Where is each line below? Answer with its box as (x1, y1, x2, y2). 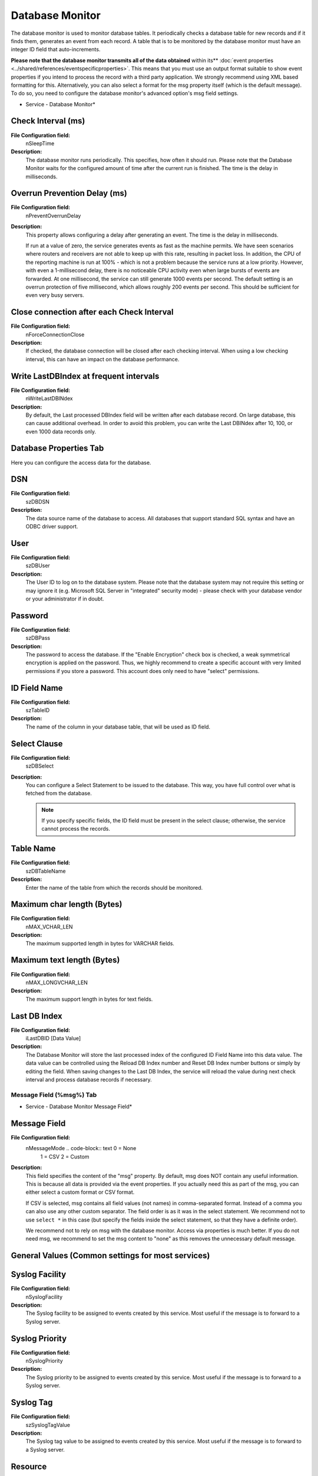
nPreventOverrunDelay (25, 212, 81, 219)
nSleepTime (25, 139, 55, 147)
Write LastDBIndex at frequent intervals (11, 371, 160, 381)
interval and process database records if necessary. (25, 1076, 153, 1083)
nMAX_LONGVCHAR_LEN (25, 979, 88, 986)
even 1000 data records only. (25, 428, 97, 435)
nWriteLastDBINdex (25, 395, 73, 402)
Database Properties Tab (11, 443, 104, 453)
